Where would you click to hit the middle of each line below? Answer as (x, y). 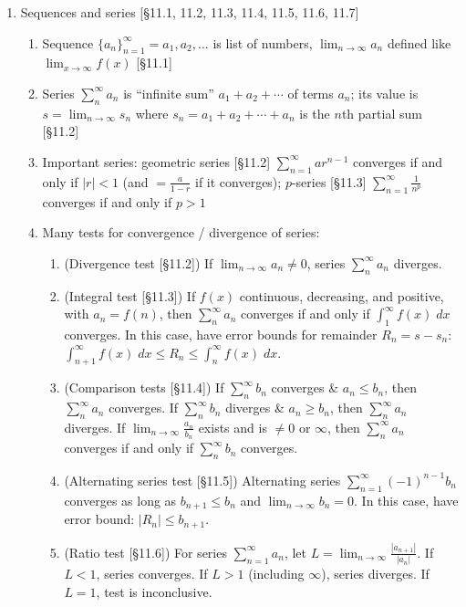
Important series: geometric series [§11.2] (156, 161)
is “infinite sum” (169, 93)
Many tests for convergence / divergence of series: (181, 232)
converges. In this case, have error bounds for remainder (221, 334)
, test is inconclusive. (154, 591)
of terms (311, 93)
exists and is (233, 427)
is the (315, 113)
